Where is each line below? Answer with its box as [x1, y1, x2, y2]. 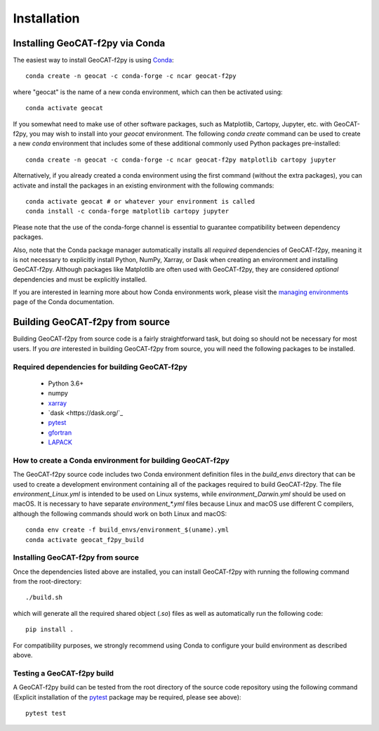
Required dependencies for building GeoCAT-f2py [13, 362, 187, 371]
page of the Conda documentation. [13, 298, 115, 306]
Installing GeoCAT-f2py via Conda [13, 37, 166, 49]
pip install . [25, 626, 74, 633]
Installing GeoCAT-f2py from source [13, 553, 140, 562]
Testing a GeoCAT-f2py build [13, 668, 114, 678]
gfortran [48, 428, 72, 437]
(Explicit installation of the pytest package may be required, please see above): [13, 692, 241, 702]
